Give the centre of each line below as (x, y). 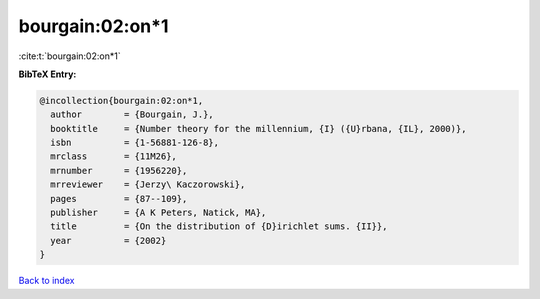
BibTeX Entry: (47, 74)
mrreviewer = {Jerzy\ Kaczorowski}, (148, 184)
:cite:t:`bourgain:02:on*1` (69, 56)
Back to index (46, 281)
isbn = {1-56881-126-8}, (135, 143)
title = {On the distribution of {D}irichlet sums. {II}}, (219, 226)
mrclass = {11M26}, (113, 156)
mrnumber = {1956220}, (119, 170)
